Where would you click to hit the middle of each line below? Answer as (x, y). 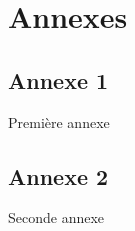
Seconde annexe (56, 217)
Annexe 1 (58, 79)
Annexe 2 (58, 175)
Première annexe (59, 121)
